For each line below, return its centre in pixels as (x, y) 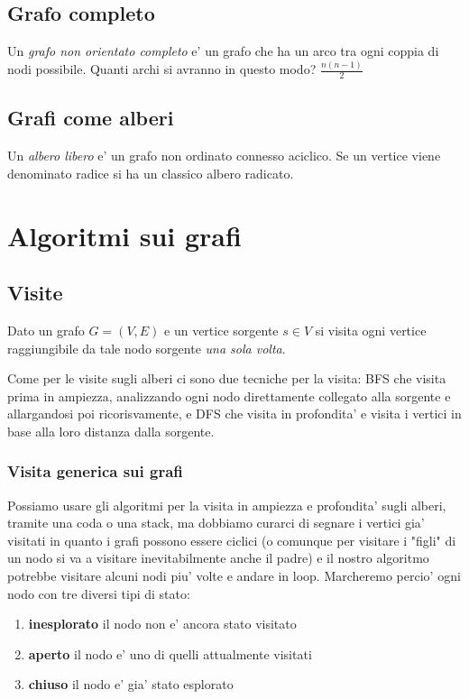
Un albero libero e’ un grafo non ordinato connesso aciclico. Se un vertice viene (224, 156)
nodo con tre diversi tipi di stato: (99, 593)
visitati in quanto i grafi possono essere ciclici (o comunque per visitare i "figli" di (232, 540)
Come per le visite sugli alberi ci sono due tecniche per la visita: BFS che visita (227, 378)
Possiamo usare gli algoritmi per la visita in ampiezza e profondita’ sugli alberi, (227, 505)
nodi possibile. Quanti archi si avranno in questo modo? (162, 69)
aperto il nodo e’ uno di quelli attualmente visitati (170, 653)
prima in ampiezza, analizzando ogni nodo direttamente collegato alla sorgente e (229, 395)
